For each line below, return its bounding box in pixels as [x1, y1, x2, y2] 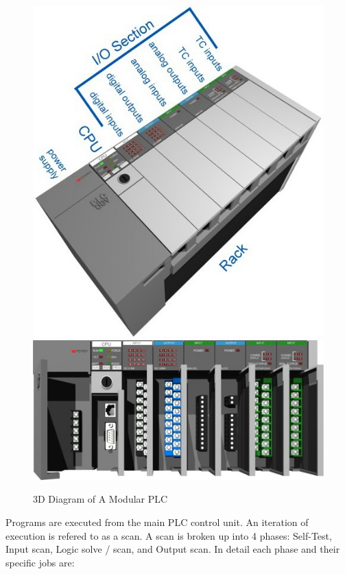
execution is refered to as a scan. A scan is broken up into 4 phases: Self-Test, [5, 528, 332, 542]
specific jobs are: [5, 555, 75, 569]
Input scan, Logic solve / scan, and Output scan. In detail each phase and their [5, 542, 340, 556]
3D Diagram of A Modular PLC [33, 492, 168, 506]
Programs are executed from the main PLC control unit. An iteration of [5, 514, 309, 529]
